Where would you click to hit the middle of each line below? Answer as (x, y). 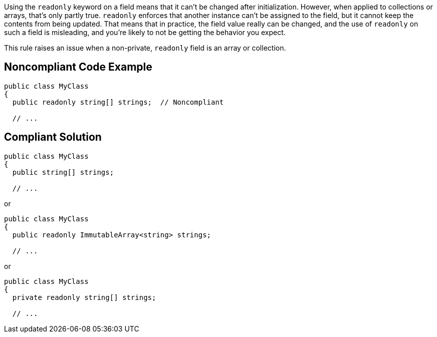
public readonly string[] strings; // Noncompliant (118, 102)
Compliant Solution (53, 137)
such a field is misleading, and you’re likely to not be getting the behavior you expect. (145, 32)
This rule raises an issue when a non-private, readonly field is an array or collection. (145, 48)
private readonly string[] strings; (84, 297)
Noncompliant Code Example (78, 67)
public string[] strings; (63, 172)
